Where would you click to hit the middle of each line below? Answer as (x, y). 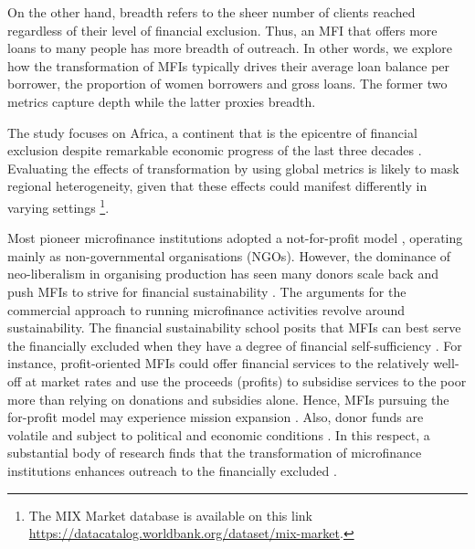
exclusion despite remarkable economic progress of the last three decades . (215, 150)
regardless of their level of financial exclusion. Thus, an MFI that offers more (222, 30)
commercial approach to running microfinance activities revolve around (206, 309)
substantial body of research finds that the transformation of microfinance (215, 453)
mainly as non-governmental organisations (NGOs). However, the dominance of (229, 255)
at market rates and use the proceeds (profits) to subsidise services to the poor (246, 380)
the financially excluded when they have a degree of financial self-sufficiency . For (235, 345)
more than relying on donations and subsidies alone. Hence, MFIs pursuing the (228, 399)
